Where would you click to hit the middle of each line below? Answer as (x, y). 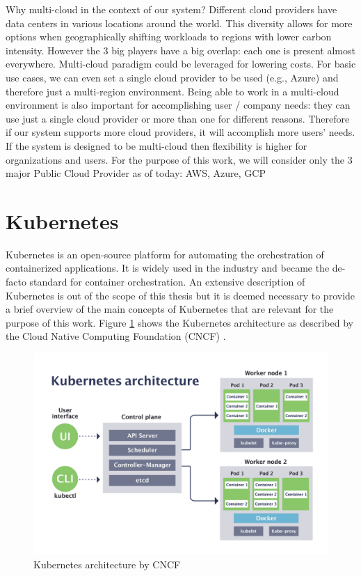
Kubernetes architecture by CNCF (107, 564)
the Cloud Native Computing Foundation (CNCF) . (116, 336)
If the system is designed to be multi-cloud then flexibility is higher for (157, 145)
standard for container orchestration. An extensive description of (167, 282)
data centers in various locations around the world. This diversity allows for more (179, 23)
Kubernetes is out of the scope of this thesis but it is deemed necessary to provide (180, 295)
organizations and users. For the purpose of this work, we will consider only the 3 (179, 159)
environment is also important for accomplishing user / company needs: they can (178, 105)
